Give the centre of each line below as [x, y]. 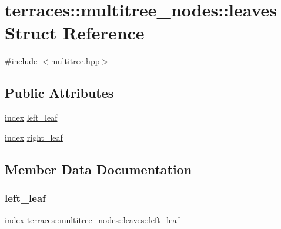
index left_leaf [31, 117]
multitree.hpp [75, 61]
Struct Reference [75, 33]
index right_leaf [34, 137]
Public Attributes [59, 93]
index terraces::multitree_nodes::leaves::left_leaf [92, 220]
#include [21, 61]
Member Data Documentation [98, 169]
